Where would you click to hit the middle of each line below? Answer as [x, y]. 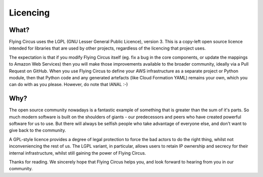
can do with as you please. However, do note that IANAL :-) [68, 85]
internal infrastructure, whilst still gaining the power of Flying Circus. [77, 153]
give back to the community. [38, 130]
